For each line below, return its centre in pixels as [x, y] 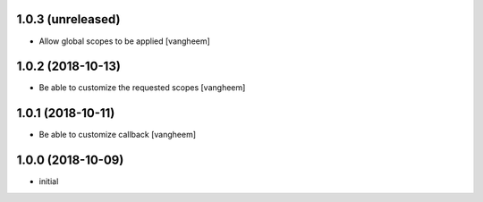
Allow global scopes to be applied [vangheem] [124, 41]
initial [49, 181]
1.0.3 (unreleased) [68, 19]
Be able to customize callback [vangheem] [118, 135]
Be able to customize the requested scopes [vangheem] [142, 88]
